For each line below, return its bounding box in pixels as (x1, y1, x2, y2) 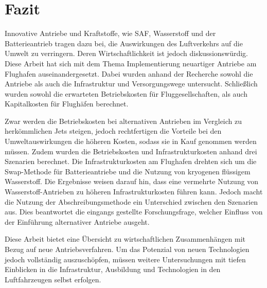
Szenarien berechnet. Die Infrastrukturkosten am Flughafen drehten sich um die (5, 156, 257, 167)
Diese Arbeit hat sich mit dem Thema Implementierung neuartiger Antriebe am (5, 58, 257, 68)
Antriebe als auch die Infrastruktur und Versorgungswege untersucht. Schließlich (5, 78, 258, 89)
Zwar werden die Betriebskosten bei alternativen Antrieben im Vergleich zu (5, 115, 242, 126)
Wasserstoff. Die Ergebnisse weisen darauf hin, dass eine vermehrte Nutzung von (5, 176, 259, 187)
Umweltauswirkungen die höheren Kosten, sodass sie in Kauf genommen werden (5, 136, 257, 147)
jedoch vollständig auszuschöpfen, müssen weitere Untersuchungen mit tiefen (5, 254, 246, 264)
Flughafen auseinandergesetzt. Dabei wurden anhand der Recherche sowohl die (5, 68, 253, 79)
